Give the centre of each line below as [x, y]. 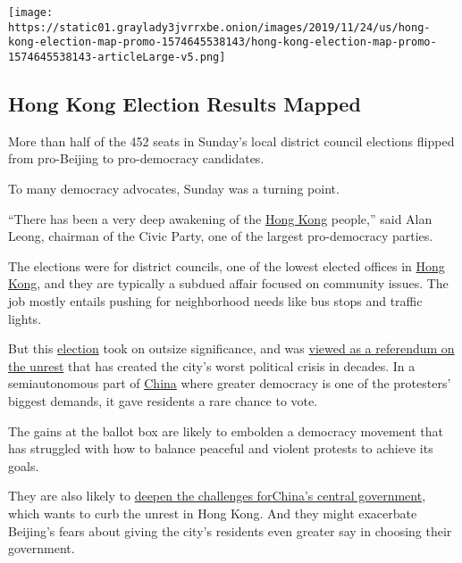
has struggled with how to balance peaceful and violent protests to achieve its [221, 448]
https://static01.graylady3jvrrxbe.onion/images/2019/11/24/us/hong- [219, 27]
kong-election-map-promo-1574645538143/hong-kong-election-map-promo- [223, 42]
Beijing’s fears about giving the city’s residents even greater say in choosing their [230, 530]
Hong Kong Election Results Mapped [185, 104]
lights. [25, 318]
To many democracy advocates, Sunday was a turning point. [174, 189]
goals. [24, 465]
